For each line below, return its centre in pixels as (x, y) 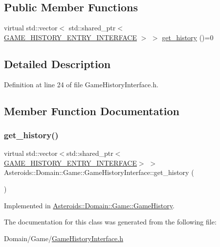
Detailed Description (57, 63)
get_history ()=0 (188, 37)
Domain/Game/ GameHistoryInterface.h (64, 238)
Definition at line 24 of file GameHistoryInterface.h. (81, 84)
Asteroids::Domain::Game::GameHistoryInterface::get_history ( (99, 172)
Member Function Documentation (92, 111)
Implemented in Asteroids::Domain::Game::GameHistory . (89, 205)
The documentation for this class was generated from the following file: (110, 222)
